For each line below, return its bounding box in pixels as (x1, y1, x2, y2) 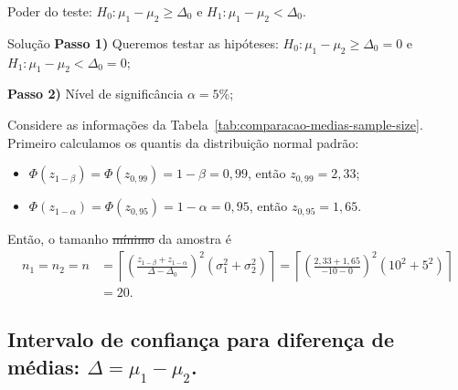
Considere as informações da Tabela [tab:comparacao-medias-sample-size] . (7, 114, 423, 133)
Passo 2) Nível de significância (7, 84, 184, 103)
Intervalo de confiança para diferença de (7, 325, 395, 353)
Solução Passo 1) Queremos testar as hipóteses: (7, 33, 279, 52)
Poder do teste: (7, 2, 92, 20)
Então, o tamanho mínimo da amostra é (7, 229, 231, 248)
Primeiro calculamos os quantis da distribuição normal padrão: (7, 132, 359, 152)
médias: (7, 352, 80, 380)
